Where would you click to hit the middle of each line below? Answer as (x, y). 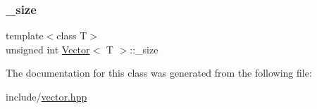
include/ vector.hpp (46, 96)
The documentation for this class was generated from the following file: (159, 73)
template (25, 36)
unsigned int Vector (48, 49)
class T (72, 36)
